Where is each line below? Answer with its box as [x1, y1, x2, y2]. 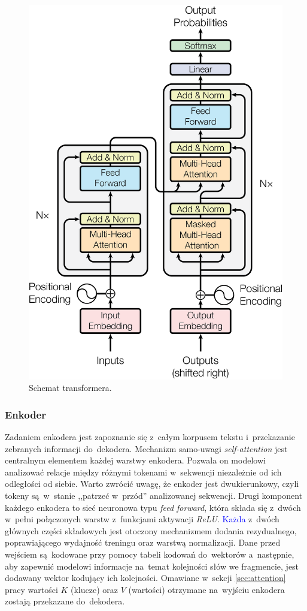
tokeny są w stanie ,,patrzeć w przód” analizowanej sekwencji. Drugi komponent [5, 489, 303, 502]
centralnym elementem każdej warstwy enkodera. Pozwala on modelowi [5, 454, 266, 466]
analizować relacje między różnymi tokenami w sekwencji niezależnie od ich [5, 465, 282, 478]
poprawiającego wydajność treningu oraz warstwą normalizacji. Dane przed [5, 536, 281, 549]
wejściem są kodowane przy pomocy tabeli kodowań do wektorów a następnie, [5, 548, 294, 561]
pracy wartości [5, 583, 58, 595]
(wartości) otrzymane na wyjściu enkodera [128, 583, 285, 595]
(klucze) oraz [71, 583, 118, 595]
